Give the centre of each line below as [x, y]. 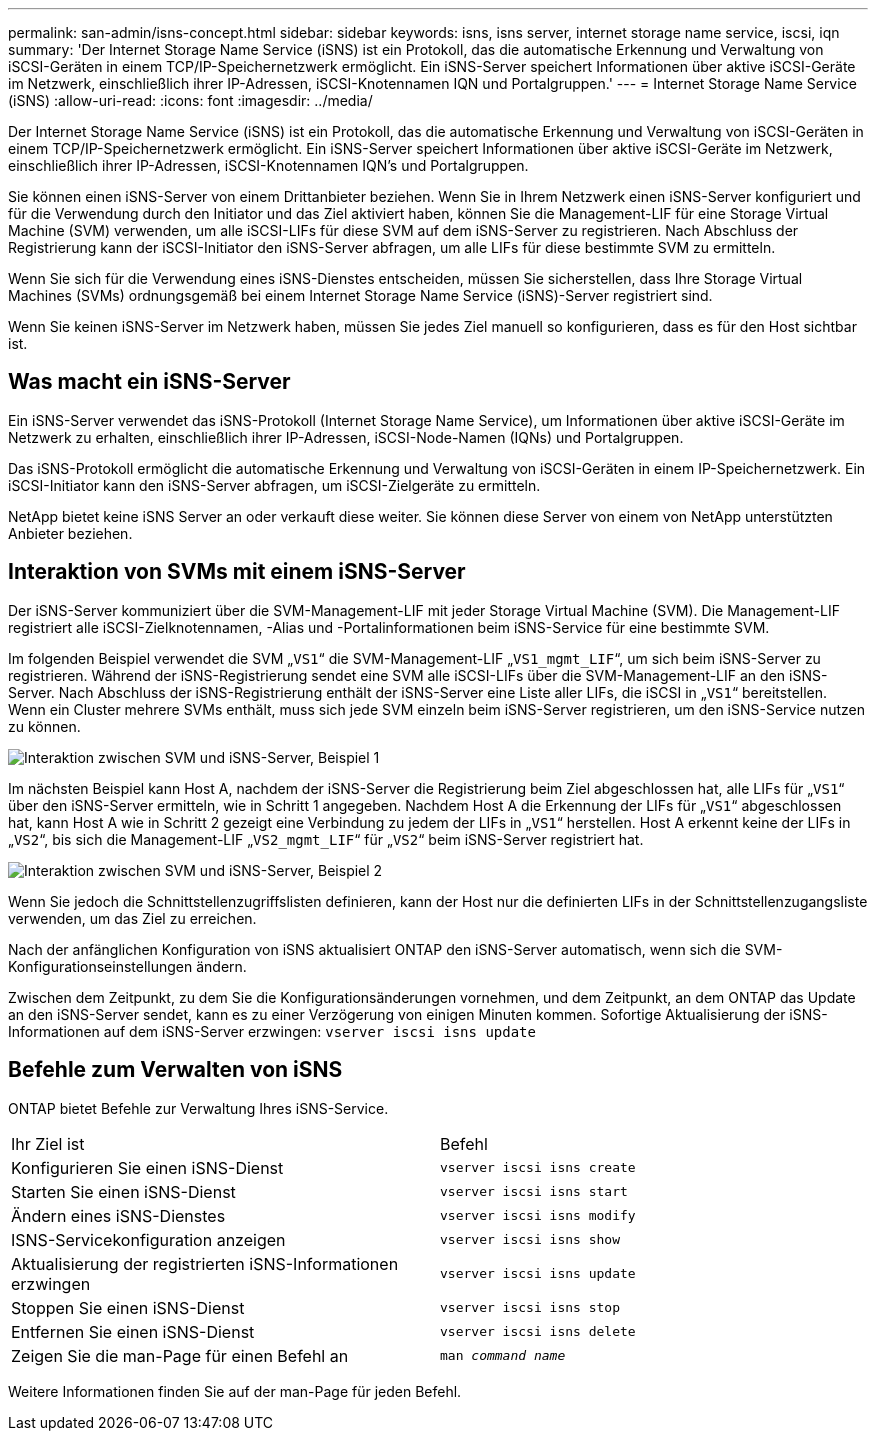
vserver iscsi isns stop [530, 1308]
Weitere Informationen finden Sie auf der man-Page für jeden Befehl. [235, 1391]
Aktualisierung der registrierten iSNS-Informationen [205, 1263]
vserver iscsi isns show [530, 1240]
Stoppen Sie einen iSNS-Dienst [128, 1307]
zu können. [44, 726]
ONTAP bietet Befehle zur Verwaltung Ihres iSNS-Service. [198, 1108]
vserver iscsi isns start [534, 1192]
